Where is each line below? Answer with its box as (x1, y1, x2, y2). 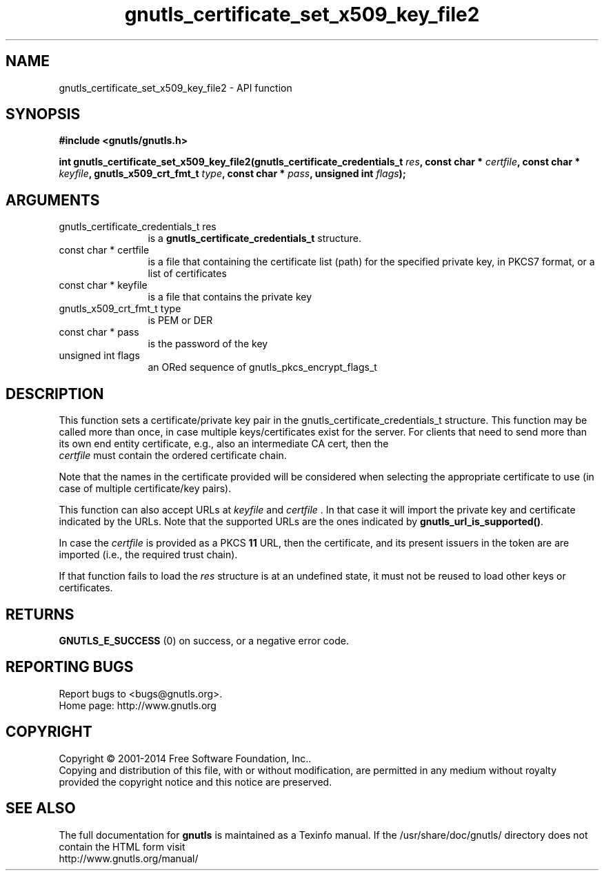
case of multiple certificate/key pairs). (59, 482, 232, 495)
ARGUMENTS (6, 191, 100, 209)
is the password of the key (148, 338, 268, 350)
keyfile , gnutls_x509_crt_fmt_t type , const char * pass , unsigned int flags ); (59, 167, 406, 180)
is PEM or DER (148, 314, 213, 327)
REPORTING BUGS (6, 658, 134, 676)
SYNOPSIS (6, 105, 81, 123)
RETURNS (6, 605, 74, 623)
